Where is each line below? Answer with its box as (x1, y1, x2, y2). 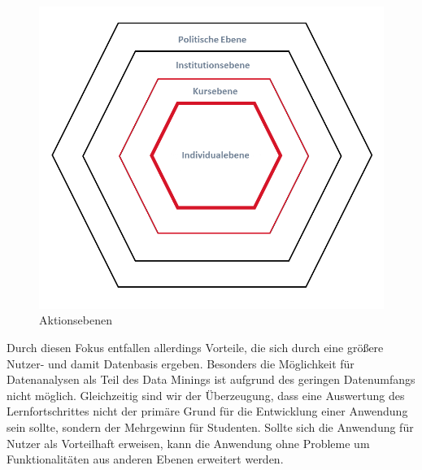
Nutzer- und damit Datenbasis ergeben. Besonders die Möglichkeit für (7, 355, 355, 372)
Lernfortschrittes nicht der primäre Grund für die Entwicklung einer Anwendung (7, 403, 408, 420)
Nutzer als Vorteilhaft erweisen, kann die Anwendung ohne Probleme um (7, 434, 370, 451)
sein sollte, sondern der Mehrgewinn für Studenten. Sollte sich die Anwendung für (7, 418, 414, 435)
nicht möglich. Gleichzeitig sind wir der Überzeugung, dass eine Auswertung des (7, 386, 405, 403)
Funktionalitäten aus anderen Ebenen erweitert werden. (7, 450, 284, 468)
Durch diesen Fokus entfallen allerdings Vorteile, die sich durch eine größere (7, 339, 384, 356)
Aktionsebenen (39, 311, 112, 329)
